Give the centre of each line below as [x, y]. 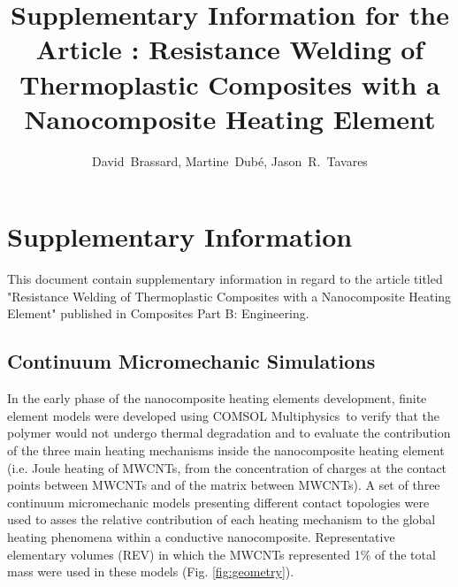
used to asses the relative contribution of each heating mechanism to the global [221, 519]
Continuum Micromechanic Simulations [191, 361]
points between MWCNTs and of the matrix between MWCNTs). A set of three [224, 485]
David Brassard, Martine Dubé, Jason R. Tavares [230, 160]
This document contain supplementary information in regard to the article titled [225, 279]
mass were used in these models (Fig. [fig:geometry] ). [151, 572]
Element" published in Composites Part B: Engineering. [158, 313]
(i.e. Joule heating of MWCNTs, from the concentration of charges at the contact [227, 467]
